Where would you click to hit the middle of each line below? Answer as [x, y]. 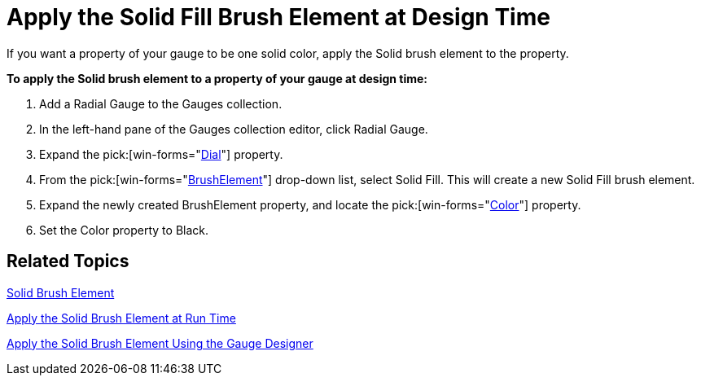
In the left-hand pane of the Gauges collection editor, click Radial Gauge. [234, 129]
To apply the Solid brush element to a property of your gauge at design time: [217, 78]
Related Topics [68, 261]
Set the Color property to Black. [124, 230]
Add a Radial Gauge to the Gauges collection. [161, 103]
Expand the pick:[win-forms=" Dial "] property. [161, 154]
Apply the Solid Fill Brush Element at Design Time [278, 17]
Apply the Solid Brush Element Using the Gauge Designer [160, 343]
